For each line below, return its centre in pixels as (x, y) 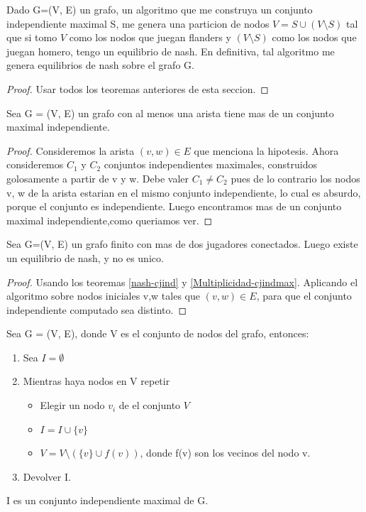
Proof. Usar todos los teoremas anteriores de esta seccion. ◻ (138, 88)
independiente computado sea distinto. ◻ (97, 309)
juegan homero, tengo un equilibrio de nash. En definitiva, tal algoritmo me (171, 51)
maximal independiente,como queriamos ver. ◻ (110, 220)
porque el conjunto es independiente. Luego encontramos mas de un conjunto (174, 206)
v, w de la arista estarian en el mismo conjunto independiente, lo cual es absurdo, (184, 192)
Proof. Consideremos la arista (71, 150)
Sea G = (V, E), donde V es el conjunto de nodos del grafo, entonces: (158, 333)
